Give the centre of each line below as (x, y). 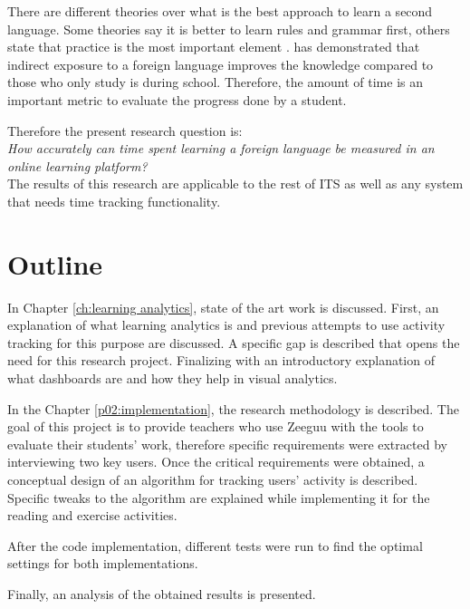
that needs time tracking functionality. (114, 201)
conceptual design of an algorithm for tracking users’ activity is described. (213, 479)
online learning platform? (77, 165)
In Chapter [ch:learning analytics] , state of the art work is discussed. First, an (223, 307)
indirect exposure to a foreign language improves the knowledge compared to (221, 64)
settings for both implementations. (103, 563)
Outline (55, 263)
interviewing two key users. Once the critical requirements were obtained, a (216, 462)
